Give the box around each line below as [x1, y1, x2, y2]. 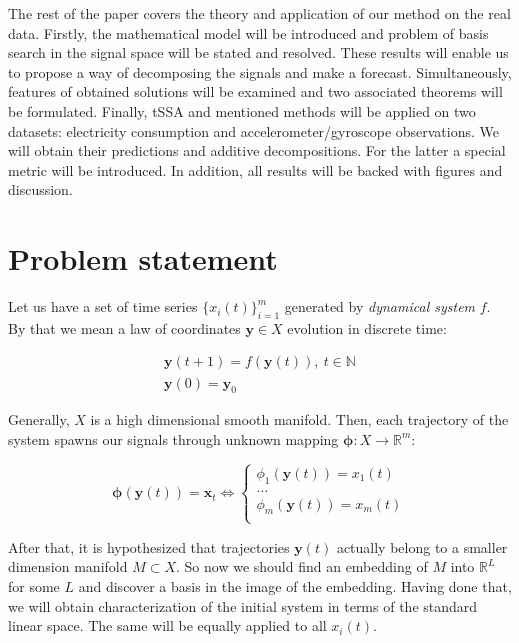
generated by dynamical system [284, 296, 476, 317]
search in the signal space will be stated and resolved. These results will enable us [8, 42, 509, 63]
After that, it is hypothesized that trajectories [8, 536, 290, 557]
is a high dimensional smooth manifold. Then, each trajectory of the [90, 409, 509, 430]
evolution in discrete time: [287, 317, 447, 338]
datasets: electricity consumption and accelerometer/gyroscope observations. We [8, 120, 500, 141]
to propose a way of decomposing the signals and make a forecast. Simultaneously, [8, 61, 512, 82]
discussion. [8, 179, 73, 200]
